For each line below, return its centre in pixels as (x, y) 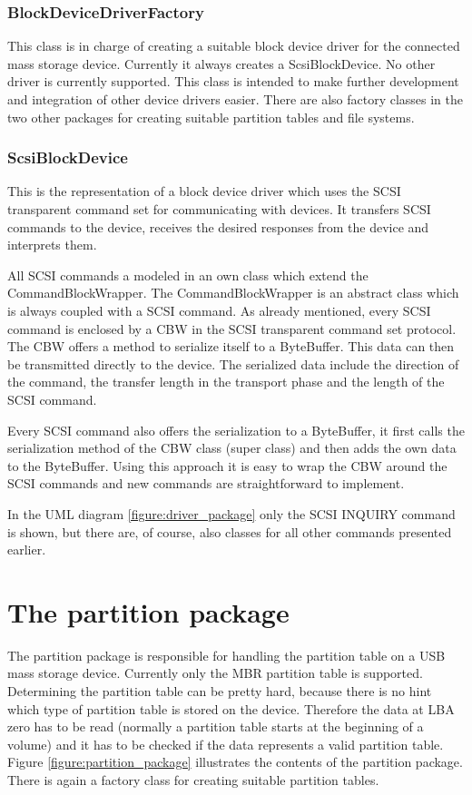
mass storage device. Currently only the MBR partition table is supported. (215, 673)
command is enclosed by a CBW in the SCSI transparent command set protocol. (232, 328)
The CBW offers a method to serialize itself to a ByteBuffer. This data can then (231, 346)
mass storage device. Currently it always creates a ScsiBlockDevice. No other (221, 63)
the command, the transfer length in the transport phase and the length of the (226, 382)
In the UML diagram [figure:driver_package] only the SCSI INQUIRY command (231, 513)
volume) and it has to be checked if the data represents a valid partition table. (226, 744)
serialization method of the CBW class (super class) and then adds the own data (232, 448)
